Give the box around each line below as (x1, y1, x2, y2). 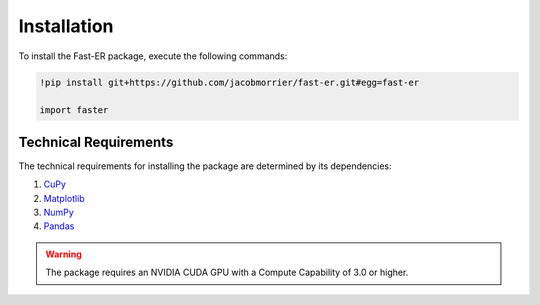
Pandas (43, 220, 75, 232)
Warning (45, 248, 82, 260)
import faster (39, 105, 109, 116)
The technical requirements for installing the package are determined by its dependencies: (18, 160, 392, 172)
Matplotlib (43, 192, 85, 204)
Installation (18, 15, 114, 37)
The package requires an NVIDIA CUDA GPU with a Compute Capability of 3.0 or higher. (45, 266, 409, 279)
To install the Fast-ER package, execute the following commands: (18, 50, 288, 62)
